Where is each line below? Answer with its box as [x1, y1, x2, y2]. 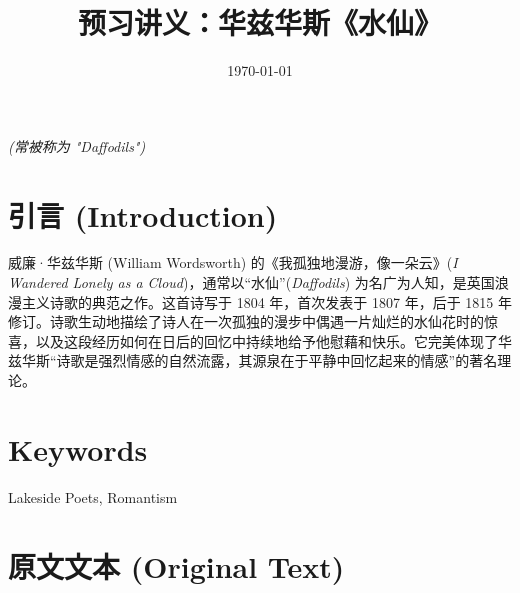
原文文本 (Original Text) [8, 545, 345, 586]
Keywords [8, 428, 148, 469]
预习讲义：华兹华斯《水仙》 [77, 2, 442, 43]
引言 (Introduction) [8, 194, 278, 235]
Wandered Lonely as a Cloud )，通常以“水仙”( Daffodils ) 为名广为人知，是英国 [8, 272, 495, 293]
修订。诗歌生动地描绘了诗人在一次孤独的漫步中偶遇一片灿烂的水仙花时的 [8, 311, 484, 332]
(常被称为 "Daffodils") [8, 135, 146, 156]
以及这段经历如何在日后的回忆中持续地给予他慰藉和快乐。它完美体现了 [35, 330, 498, 351]
